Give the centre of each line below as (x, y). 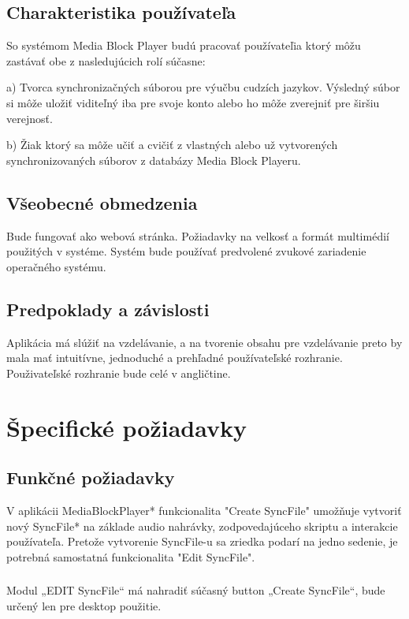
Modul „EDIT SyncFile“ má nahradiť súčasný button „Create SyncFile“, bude (196, 590)
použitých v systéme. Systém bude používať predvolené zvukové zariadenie (186, 251)
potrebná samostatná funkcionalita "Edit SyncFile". (131, 556)
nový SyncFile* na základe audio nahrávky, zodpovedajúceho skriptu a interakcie (202, 526)
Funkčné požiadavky (91, 477)
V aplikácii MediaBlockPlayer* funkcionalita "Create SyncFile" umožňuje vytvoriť (204, 510)
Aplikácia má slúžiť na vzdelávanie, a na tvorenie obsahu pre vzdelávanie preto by (204, 342)
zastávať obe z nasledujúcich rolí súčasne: (106, 60)
